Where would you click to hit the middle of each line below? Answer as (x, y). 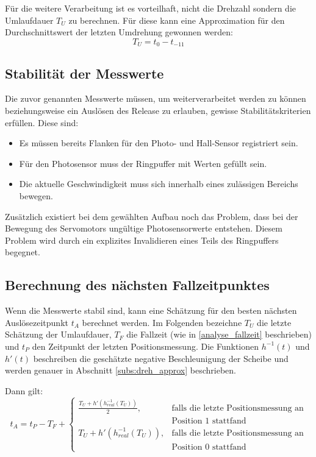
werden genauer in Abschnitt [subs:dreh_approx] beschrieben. (120, 370)
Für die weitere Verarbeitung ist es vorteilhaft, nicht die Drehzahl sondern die (151, 8)
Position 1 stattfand (209, 421)
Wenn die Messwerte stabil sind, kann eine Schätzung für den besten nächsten (151, 310)
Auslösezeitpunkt (37, 322)
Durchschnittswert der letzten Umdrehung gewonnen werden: (119, 32)
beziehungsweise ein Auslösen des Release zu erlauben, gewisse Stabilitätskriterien (158, 111)
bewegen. (36, 196)
